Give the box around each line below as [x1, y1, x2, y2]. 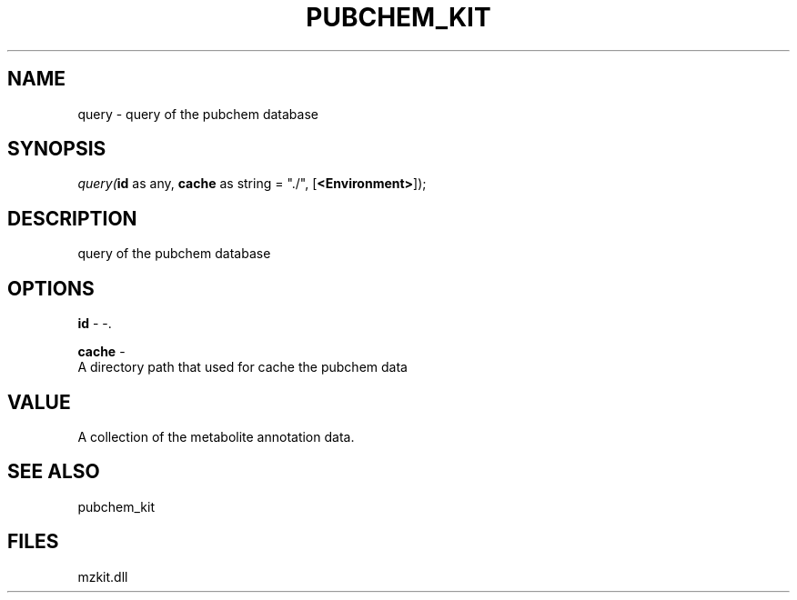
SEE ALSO [7, 460, 100, 484]
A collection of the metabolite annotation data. [77, 428, 355, 445]
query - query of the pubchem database [77, 105, 318, 122]
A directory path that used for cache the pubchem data [77, 359, 408, 375]
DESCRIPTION [7, 206, 137, 230]
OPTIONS [7, 276, 95, 300]
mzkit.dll [77, 568, 128, 585]
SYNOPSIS [7, 137, 106, 161]
